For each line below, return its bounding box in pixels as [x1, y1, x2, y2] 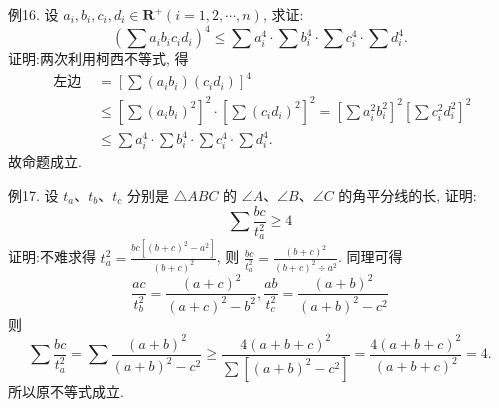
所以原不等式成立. [8, 380, 124, 401]
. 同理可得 [338, 246, 403, 267]
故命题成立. [8, 151, 82, 172]
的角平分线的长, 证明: [338, 185, 477, 206]
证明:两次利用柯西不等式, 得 [8, 48, 189, 69]
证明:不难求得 [8, 246, 96, 267]
